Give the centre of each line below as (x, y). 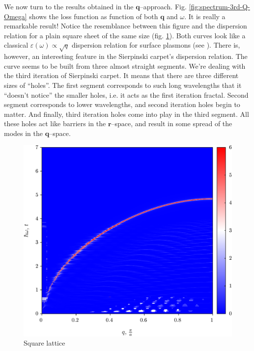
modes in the (24, 133)
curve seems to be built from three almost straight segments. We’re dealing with (125, 66)
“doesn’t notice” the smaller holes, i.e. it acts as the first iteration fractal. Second (126, 94)
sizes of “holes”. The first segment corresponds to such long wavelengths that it (123, 85)
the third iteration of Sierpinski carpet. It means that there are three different (121, 75)
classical (16, 45)
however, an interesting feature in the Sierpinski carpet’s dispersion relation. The (126, 56)
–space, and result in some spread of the (172, 123)
